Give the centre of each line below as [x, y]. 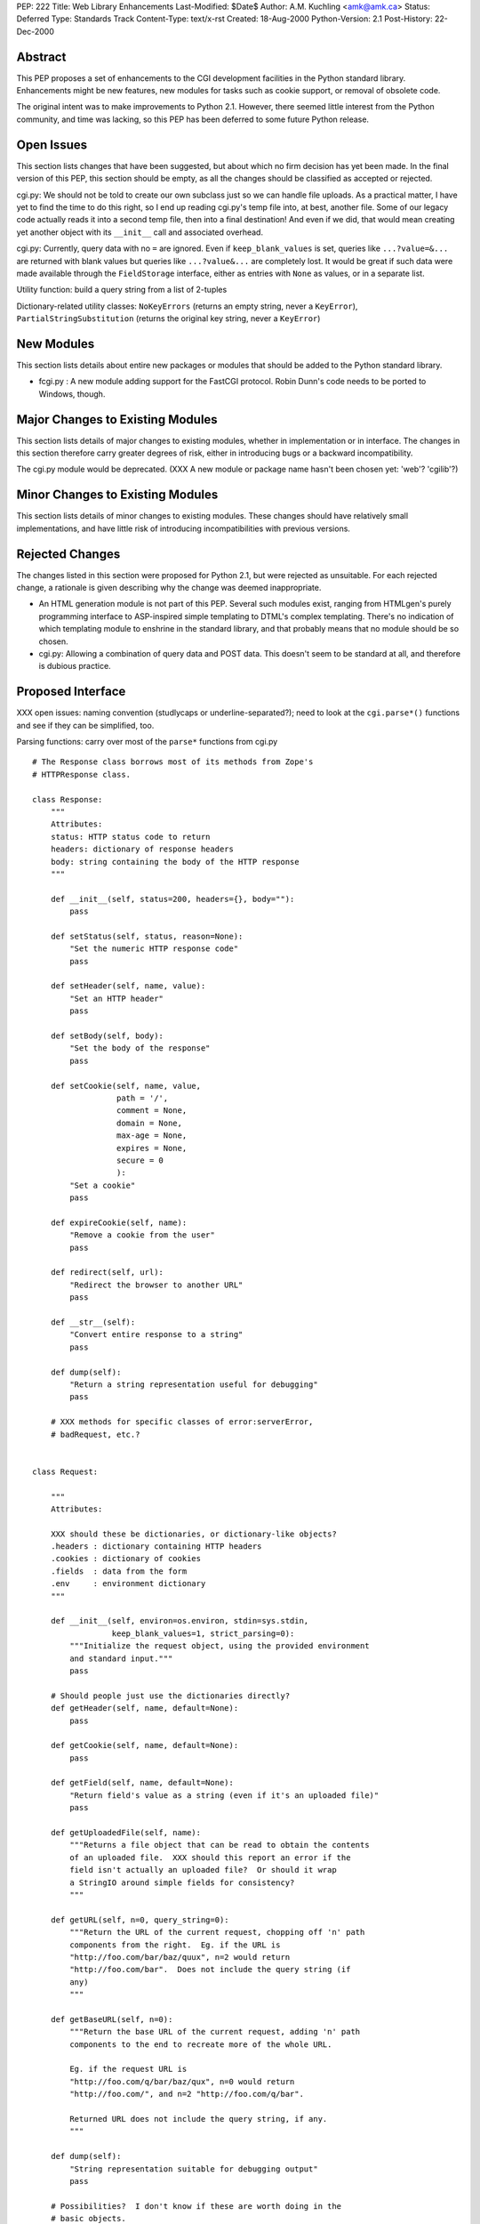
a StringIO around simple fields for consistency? [182, 1882]
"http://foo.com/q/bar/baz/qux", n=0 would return [182, 2081]
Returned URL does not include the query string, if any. [199, 2119]
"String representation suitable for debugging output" [194, 2169]
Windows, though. [72, 394]
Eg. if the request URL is [128, 2069]
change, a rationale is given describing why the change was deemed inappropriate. [169, 588]
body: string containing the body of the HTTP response [175, 862]
